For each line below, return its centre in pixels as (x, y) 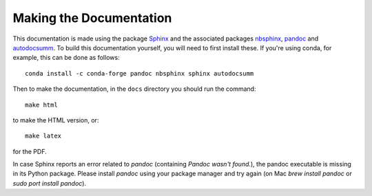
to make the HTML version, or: (56, 120)
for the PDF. (30, 151)
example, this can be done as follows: (66, 58)
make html (41, 105)
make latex (43, 136)
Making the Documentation (92, 18)
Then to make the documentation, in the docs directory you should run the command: (134, 89)
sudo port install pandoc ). (49, 183)
